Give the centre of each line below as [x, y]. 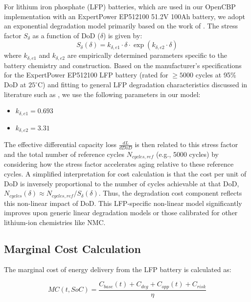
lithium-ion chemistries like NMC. [55, 222]
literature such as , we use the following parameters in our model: [102, 94]
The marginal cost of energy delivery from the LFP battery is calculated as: [118, 269]
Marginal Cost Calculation [72, 248]
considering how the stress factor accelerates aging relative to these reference [119, 164]
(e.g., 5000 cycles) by [187, 154]
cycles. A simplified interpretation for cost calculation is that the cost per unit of [125, 173]
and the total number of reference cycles [64, 154]
